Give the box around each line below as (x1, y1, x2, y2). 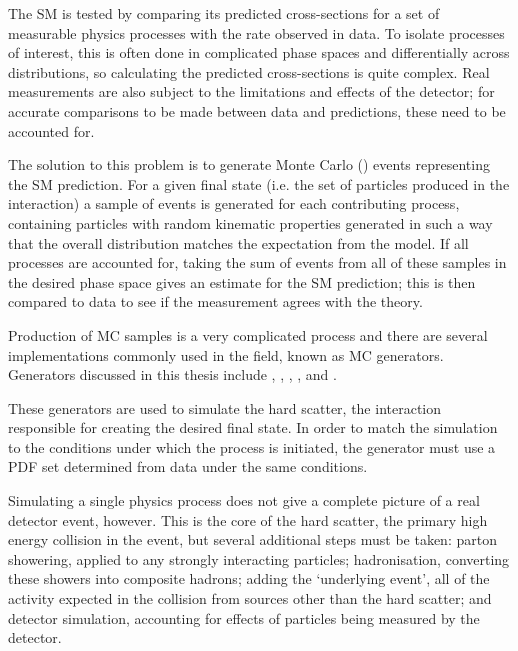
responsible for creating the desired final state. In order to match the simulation (8, 417, 498, 438)
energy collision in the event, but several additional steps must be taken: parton (8, 529, 497, 550)
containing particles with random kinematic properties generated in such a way (8, 212, 493, 233)
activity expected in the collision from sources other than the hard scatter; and (8, 588, 492, 609)
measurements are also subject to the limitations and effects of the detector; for (8, 81, 495, 102)
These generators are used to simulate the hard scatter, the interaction (8, 397, 442, 418)
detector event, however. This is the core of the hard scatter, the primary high (8, 509, 488, 530)
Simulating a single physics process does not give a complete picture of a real (8, 490, 480, 511)
